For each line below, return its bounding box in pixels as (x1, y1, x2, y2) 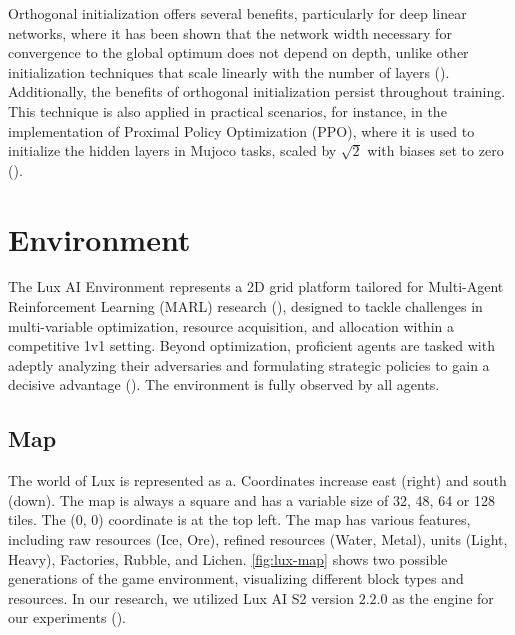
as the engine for (392, 587, 494, 608)
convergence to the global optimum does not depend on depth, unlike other (8, 42, 469, 63)
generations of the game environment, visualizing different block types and (8, 568, 464, 589)
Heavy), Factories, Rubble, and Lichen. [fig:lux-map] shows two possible (8, 548, 448, 569)
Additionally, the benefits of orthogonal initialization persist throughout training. (8, 81, 506, 102)
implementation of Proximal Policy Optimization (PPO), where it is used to (8, 120, 475, 141)
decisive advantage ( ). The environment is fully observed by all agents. (8, 374, 440, 395)
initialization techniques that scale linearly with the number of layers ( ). (8, 61, 450, 82)
